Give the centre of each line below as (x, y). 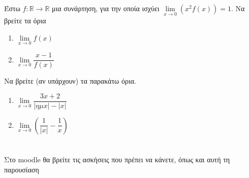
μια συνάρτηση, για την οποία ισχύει (106, 8)
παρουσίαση (22, 169)
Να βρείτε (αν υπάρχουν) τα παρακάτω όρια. (70, 81)
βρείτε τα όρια (25, 21)
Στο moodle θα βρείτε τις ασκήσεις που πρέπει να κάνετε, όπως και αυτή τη (117, 159)
